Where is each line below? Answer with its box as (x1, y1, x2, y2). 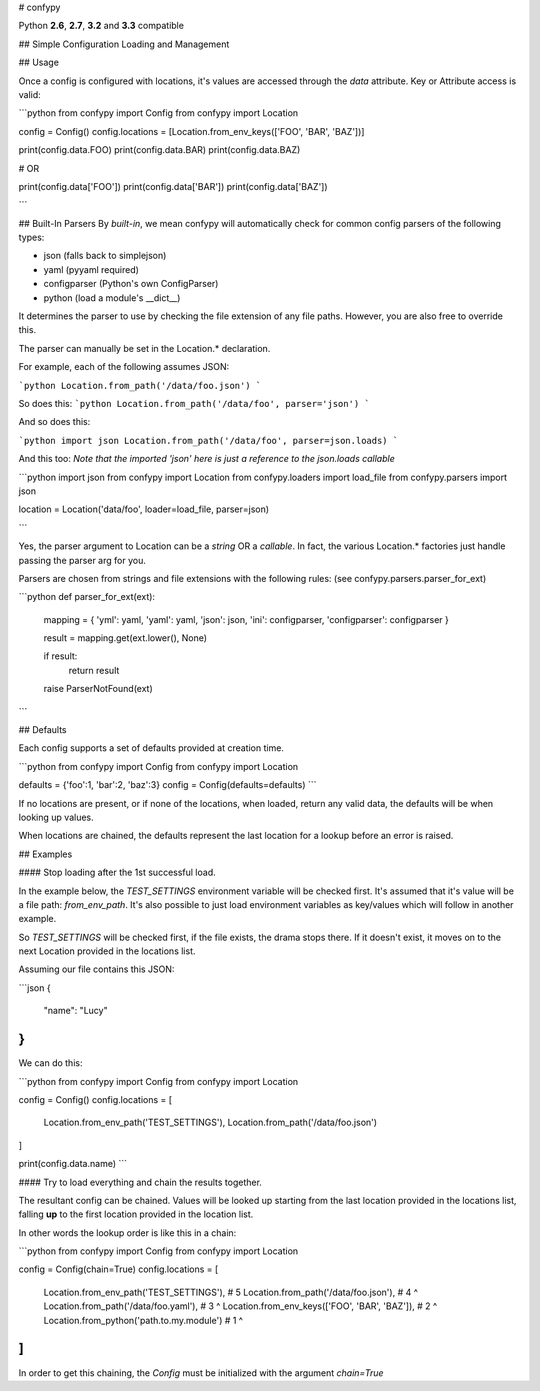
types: (18, 231, 45, 244)
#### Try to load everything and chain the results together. (18, 1176, 262, 1188)
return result (68, 664, 120, 676)
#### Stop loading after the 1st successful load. (18, 866, 216, 879)
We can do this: (18, 1057, 83, 1069)
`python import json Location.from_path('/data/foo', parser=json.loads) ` (18, 435, 399, 446)
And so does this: (18, 416, 91, 428)
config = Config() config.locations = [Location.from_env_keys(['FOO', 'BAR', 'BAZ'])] (18, 125, 365, 137)
